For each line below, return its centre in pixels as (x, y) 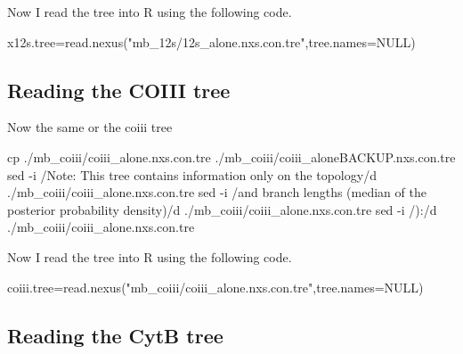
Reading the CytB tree (115, 335)
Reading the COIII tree (119, 90)
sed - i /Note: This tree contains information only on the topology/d (192, 174)
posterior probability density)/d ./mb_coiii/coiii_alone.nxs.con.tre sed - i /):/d (222, 209)
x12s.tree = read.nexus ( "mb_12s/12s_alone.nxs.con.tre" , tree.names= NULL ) (211, 41)
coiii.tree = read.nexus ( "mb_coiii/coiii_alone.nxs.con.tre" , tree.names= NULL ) (215, 287)
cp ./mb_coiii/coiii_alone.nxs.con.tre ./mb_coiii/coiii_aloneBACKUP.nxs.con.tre (231, 156)
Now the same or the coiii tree (90, 127)
